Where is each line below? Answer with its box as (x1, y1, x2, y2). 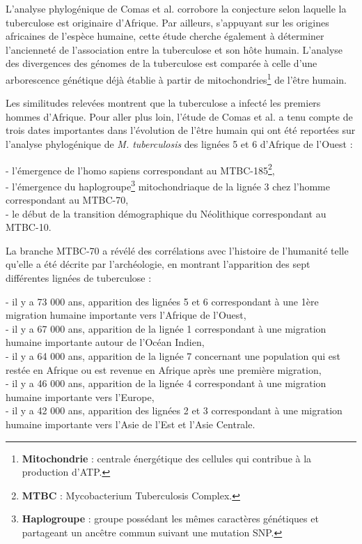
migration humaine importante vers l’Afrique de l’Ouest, (6, 308, 246, 322)
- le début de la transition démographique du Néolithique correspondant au (6, 206, 326, 220)
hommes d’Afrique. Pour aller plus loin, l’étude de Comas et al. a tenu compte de (6, 109, 353, 123)
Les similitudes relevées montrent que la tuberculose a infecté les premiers (6, 96, 321, 110)
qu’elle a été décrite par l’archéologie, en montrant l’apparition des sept (6, 257, 310, 271)
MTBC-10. (6, 220, 52, 234)
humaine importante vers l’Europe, (6, 389, 155, 404)
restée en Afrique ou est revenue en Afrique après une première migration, (6, 362, 322, 377)
